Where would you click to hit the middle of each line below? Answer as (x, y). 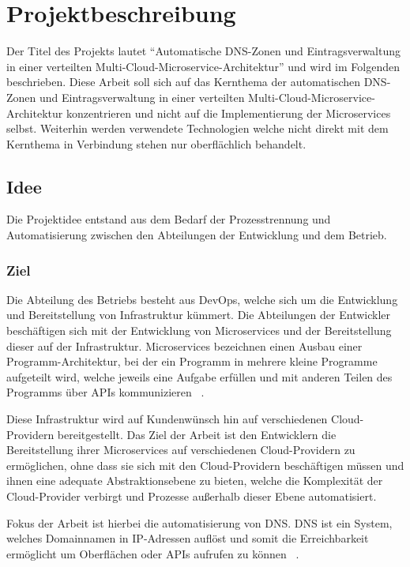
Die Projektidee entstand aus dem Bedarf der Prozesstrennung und (169, 219)
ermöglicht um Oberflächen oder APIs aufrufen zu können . (153, 553)
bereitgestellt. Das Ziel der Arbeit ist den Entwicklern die (197, 434)
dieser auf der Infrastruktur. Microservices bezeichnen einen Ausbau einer (184, 345)
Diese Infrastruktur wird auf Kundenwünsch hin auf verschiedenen (167, 419)
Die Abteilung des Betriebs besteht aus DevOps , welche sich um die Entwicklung (202, 299)
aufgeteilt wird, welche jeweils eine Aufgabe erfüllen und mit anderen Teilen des (199, 376)
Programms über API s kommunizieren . (105, 392)
